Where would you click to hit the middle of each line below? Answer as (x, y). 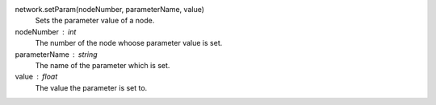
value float (36, 77)
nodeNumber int (46, 31)
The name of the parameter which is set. (103, 65)
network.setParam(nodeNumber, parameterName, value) (110, 9)
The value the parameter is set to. (91, 87)
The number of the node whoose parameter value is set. (129, 43)
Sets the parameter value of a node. (95, 21)
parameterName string (56, 54)
